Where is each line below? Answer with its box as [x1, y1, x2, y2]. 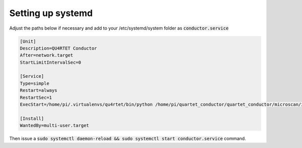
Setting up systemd [9, 8, 93, 19]
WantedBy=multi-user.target [20, 123, 89, 128]
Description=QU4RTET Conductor [20, 45, 98, 51]
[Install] [20, 115, 44, 121]
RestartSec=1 [20, 94, 52, 100]
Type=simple [20, 80, 50, 86]
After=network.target [20, 53, 73, 58]
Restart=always [20, 88, 57, 93]
